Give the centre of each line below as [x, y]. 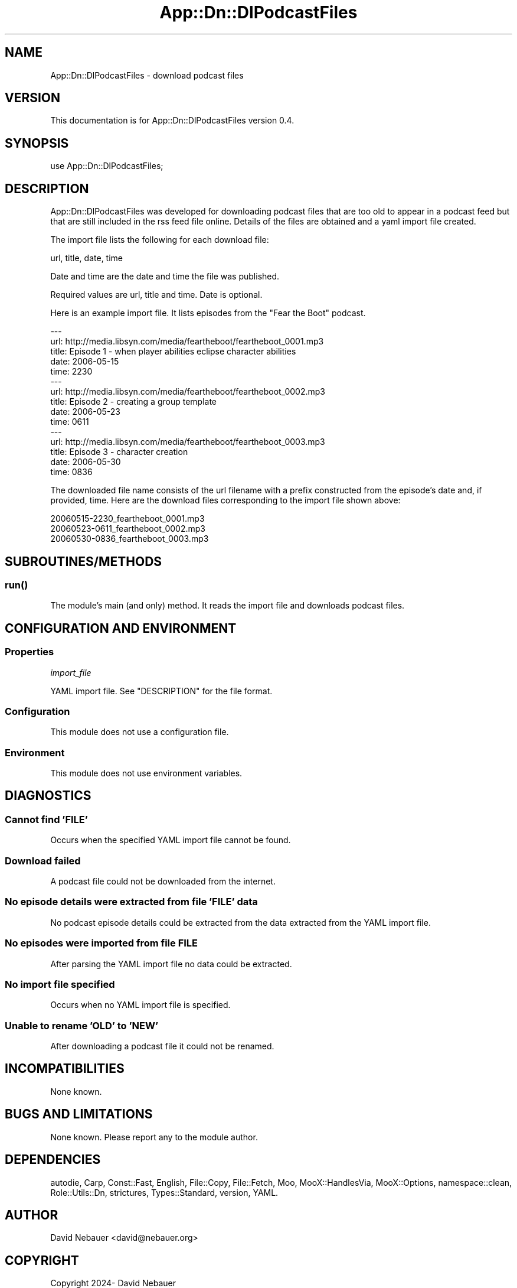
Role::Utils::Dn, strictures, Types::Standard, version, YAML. [164, 1192]
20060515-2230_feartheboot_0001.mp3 [127, 519]
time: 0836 [71, 472]
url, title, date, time [86, 258]
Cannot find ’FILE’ [46, 819]
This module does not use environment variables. [146, 773]
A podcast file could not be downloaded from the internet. [163, 882]
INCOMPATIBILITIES [65, 1069]
